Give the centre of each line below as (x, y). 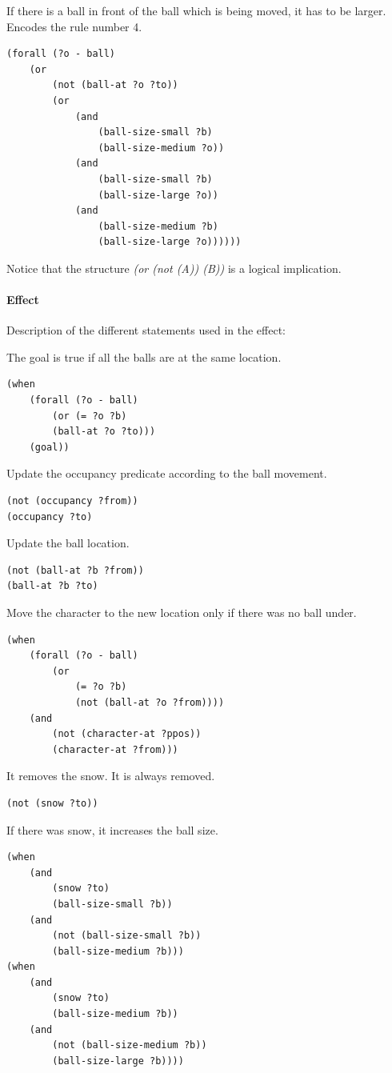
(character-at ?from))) (115, 749)
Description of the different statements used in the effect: (146, 330)
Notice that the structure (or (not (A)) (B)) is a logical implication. (174, 268)
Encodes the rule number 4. (74, 26)
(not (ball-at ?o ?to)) (115, 85)
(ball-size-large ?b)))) (118, 1061)
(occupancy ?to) (50, 516)
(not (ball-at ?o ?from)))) (150, 702)
